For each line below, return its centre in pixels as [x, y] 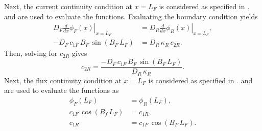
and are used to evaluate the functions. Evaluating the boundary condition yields [131, 16]
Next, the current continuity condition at [68, 6]
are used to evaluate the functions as [62, 90]
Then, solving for [31, 53]
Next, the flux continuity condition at [63, 80]
